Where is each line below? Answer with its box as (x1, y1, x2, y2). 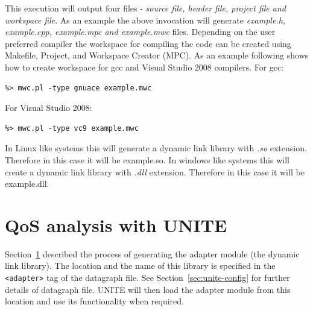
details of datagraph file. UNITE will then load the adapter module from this (5, 283, 291, 295)
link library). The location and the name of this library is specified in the (5, 259, 276, 272)
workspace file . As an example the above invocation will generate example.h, (5, 13, 286, 26)
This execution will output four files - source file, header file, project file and (5, 2, 286, 14)
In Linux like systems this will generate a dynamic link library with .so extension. (5, 142, 307, 154)
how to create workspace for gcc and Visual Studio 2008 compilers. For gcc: (5, 60, 284, 73)
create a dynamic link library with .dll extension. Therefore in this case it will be (5, 165, 305, 178)
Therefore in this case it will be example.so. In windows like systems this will (5, 153, 289, 166)
